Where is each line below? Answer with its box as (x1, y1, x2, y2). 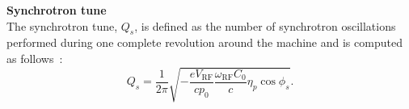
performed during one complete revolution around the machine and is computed (6, 34, 403, 51)
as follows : (6, 49, 63, 66)
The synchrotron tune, (6, 17, 118, 34)
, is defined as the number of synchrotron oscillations (134, 17, 396, 34)
